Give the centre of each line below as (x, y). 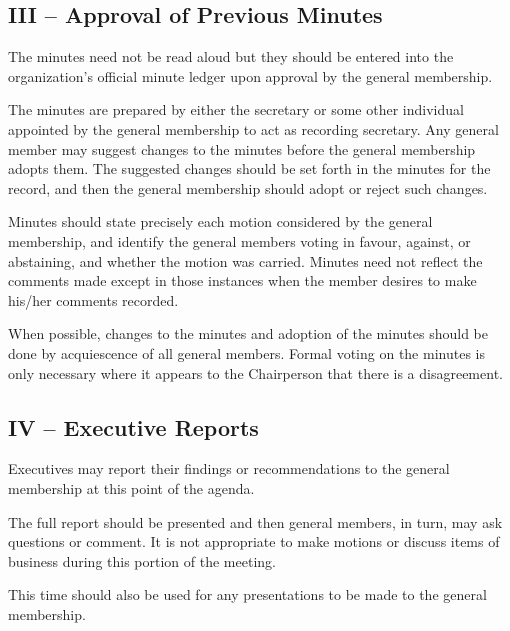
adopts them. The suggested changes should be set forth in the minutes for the (249, 168)
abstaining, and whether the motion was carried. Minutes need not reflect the (245, 260)
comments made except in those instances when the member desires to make (242, 280)
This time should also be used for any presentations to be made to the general (247, 594)
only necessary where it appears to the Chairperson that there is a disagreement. (255, 372)
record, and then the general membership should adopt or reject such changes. (248, 187)
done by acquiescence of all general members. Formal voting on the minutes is (246, 352)
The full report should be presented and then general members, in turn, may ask (255, 521)
